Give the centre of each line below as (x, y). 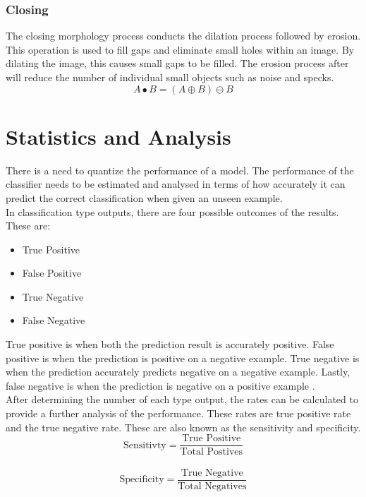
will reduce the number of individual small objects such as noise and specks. (170, 77)
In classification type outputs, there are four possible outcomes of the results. (172, 211)
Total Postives (212, 452)
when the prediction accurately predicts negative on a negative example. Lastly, (178, 372)
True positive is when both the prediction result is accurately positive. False (170, 344)
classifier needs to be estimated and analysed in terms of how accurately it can (176, 184)
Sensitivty (145, 445)
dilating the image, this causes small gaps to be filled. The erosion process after (177, 63)
